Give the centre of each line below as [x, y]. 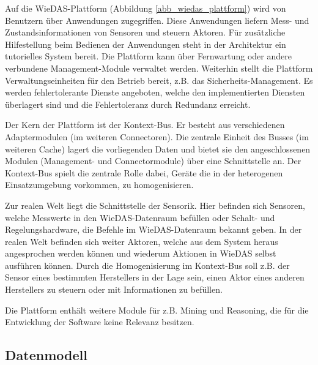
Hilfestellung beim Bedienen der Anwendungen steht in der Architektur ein [146, 44]
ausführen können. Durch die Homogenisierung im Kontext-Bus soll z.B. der [147, 265]
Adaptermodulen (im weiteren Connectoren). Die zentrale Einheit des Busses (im [157, 136]
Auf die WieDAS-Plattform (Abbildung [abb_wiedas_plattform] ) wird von [146, 8]
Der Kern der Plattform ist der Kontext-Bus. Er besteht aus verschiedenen [145, 125]
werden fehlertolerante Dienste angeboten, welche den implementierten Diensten [155, 92]
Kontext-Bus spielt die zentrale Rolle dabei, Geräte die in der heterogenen [144, 172]
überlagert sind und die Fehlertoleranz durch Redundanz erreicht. [128, 104]
